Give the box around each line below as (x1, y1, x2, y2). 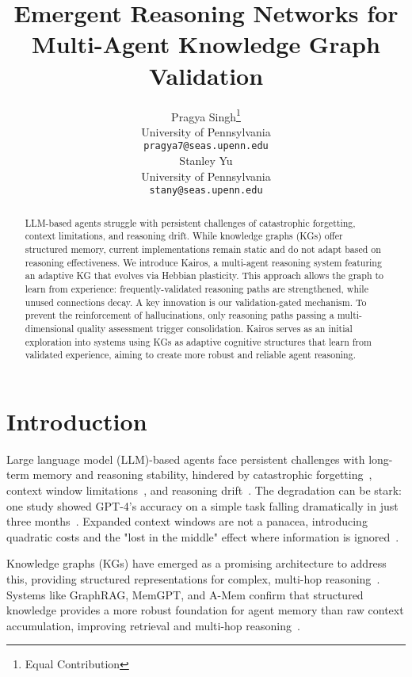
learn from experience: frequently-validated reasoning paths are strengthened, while (25, 281, 368, 295)
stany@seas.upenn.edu (149, 185, 263, 197)
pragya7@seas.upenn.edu (143, 140, 269, 152)
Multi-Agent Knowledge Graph (32, 28, 380, 60)
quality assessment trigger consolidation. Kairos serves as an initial (77, 321, 353, 335)
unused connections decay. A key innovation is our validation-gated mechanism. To (25, 295, 367, 308)
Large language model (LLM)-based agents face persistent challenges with (6, 450, 365, 467)
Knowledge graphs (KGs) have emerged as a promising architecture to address (6, 555, 387, 572)
